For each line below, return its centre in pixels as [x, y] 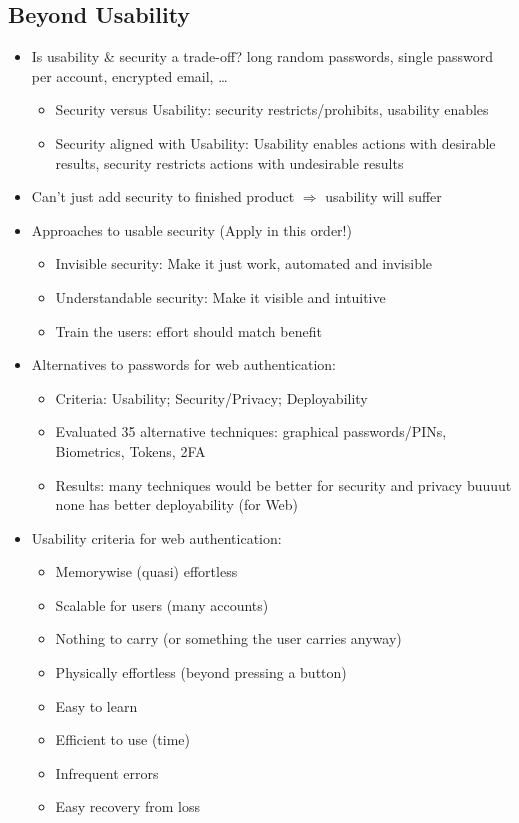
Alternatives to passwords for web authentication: [183, 364]
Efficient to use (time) [123, 739]
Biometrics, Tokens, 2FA [130, 450]
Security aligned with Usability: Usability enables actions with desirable [275, 142]
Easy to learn [96, 705]
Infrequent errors [107, 772]
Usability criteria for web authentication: [156, 537]
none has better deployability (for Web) [177, 504]
